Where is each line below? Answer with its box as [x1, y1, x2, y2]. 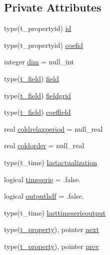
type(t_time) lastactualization [4, 157, 97, 167]
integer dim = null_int [4, 56, 74, 67]
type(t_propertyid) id [4, 23, 71, 33]
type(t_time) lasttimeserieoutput [4, 207, 106, 218]
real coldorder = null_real [4, 140, 84, 151]
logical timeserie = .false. [4, 174, 81, 184]
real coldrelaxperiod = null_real [4, 123, 103, 134]
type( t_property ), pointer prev [4, 241, 99, 251]
